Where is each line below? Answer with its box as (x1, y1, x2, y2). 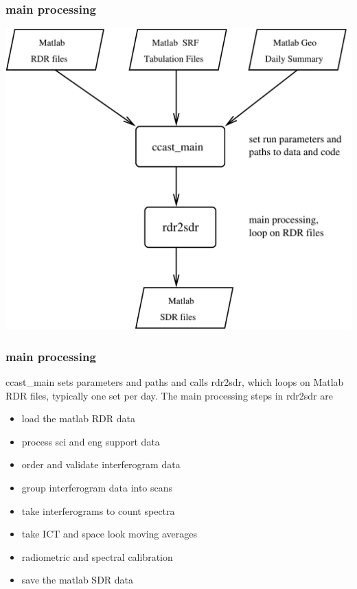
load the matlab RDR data (21, 411, 135, 426)
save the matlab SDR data (21, 573, 134, 587)
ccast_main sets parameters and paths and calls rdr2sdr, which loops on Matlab (5, 375, 344, 389)
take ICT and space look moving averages (21, 527, 198, 541)
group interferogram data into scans (21, 481, 173, 495)
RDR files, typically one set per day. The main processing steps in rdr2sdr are (5, 388, 333, 402)
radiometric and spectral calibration (21, 549, 173, 564)
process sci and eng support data (21, 434, 160, 448)
